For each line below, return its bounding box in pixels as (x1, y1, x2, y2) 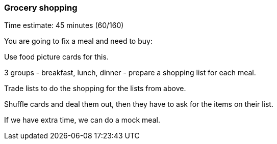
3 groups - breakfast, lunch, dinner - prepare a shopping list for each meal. (4, 68, 256, 77)
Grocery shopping (4, 3, 78, 13)
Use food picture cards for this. (4, 52, 109, 62)
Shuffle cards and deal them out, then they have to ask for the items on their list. (4, 100, 273, 109)
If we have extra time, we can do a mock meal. (4, 116, 160, 125)
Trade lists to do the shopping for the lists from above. (4, 84, 186, 93)
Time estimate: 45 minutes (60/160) (4, 21, 124, 30)
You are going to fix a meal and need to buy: (4, 37, 153, 46)
